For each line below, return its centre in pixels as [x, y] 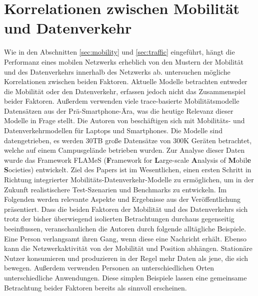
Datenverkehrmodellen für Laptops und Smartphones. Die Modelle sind [113, 130]
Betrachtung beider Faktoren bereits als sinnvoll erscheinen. [95, 287]
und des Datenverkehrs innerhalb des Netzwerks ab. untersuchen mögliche [117, 71]
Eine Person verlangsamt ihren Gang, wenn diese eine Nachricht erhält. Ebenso [125, 238]
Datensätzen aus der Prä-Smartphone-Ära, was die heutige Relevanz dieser [119, 110]
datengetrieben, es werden [44, 140]
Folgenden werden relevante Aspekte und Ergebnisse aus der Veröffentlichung [122, 199]
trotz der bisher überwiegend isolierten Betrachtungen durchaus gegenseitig [119, 219]
